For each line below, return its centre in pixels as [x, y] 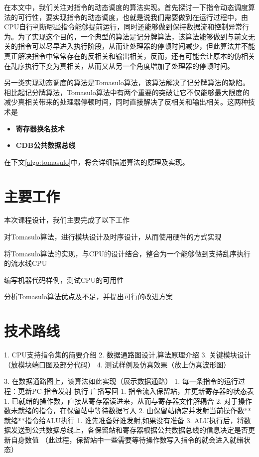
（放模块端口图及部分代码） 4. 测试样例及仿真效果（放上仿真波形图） [117, 364]
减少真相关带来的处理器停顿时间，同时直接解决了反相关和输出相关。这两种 [126, 102]
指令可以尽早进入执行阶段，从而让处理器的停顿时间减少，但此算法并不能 [136, 46]
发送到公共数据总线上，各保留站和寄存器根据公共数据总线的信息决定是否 [129, 430]
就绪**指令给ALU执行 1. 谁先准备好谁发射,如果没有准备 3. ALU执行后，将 [124, 420]
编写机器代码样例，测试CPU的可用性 [64, 280]
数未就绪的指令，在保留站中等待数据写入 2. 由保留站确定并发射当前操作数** [128, 410]
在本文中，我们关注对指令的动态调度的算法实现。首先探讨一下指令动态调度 [126, 7]
